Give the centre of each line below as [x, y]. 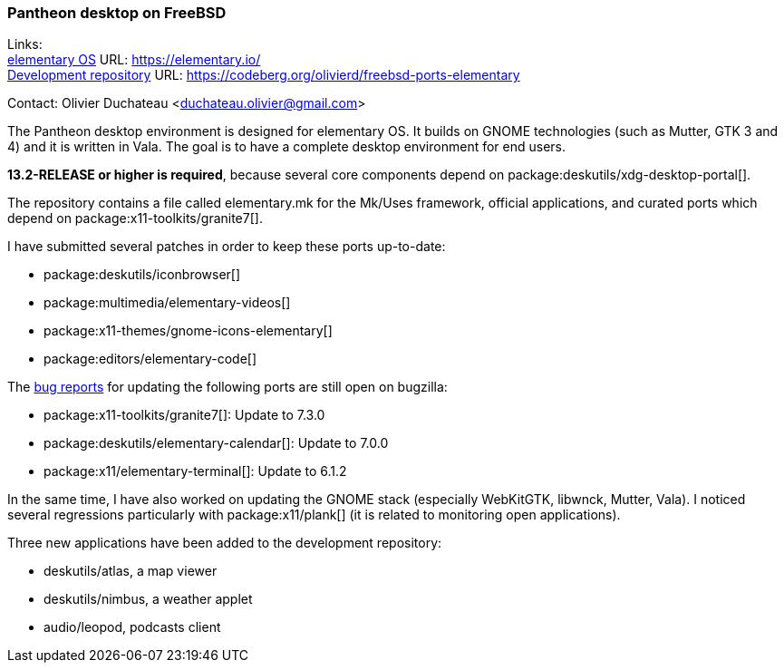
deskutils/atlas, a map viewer [131, 571]
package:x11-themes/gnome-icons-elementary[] [188, 331]
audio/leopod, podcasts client [132, 627]
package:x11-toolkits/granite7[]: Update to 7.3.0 [184, 415]
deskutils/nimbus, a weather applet [148, 599]
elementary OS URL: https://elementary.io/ [134, 60]
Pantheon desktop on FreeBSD [117, 13]
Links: [25, 44]
